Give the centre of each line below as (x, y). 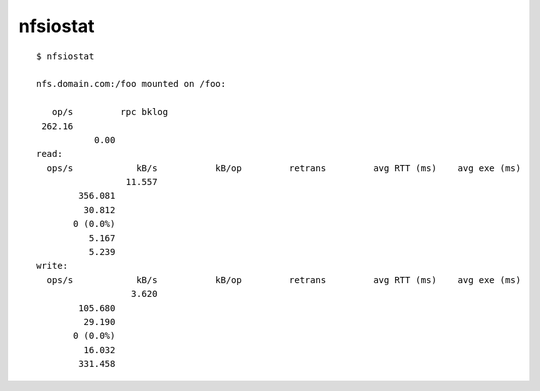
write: (52, 266)
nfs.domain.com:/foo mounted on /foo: (131, 84)
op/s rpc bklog (110, 112)
